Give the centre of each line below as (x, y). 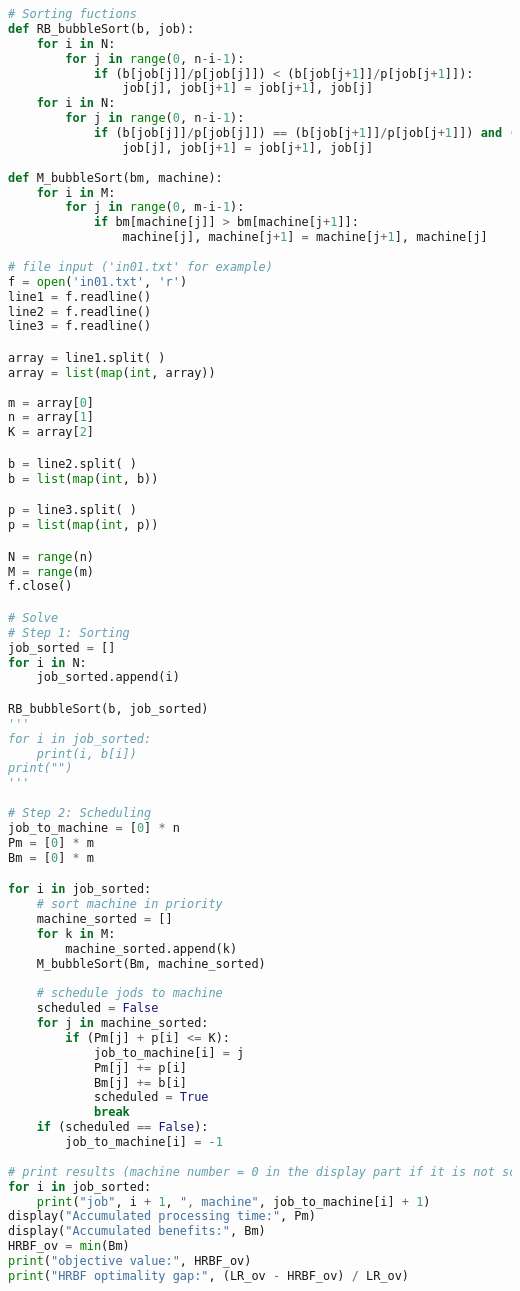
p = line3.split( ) (72, 510)
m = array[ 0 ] (51, 402)
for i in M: (76, 192)
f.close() (40, 586)
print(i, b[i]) (86, 753)
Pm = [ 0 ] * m (51, 842)
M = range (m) (51, 571)
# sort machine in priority (129, 904)
